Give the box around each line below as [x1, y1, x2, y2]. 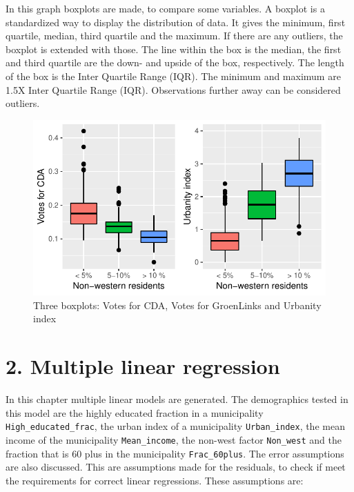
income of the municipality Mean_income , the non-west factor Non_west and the [6, 432, 342, 446]
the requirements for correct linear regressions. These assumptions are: [6, 473, 304, 487]
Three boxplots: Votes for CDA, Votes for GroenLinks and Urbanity [33, 297, 322, 312]
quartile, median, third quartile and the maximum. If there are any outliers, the [6, 28, 343, 43]
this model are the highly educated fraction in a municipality [6, 405, 264, 420]
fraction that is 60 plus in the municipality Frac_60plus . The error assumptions [6, 446, 344, 460]
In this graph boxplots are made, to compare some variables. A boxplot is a [6, 1, 325, 15]
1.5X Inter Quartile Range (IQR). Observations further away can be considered [6, 82, 341, 97]
